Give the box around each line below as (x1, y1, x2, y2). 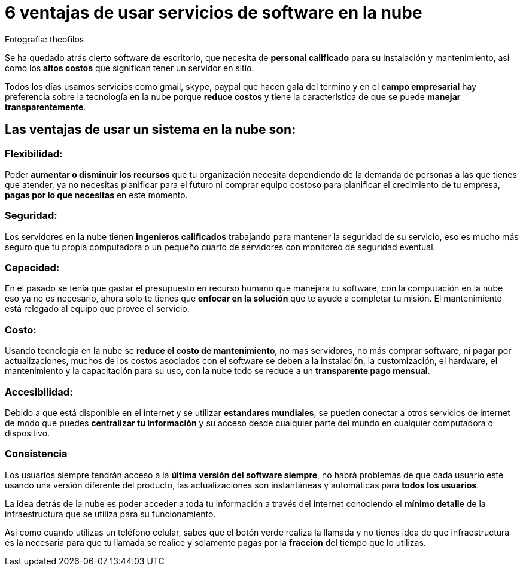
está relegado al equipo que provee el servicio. (5, 303, 190, 314)
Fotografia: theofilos (5, 34, 84, 44)
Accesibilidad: (5, 385, 73, 398)
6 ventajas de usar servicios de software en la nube (5, 2, 422, 23)
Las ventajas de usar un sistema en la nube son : (5, 122, 296, 138)
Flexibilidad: (5, 147, 63, 160)
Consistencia (5, 448, 68, 460)
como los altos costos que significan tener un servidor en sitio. (5, 62, 254, 73)
